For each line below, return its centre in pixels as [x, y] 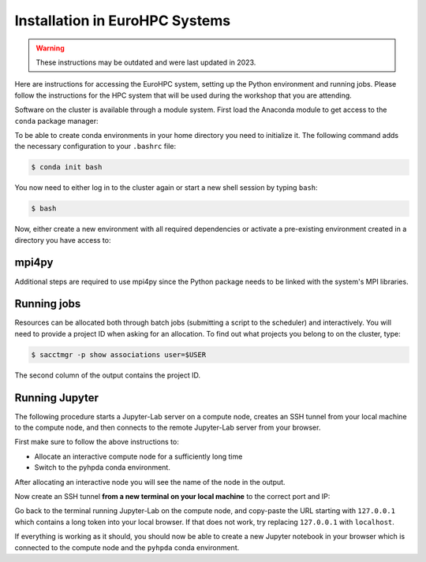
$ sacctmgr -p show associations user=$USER [119, 354]
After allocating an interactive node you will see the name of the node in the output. [150, 482]
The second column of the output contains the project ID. [108, 375]
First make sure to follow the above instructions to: [97, 442]
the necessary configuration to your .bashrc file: [95, 147]
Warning [50, 48]
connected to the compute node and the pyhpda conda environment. [127, 547]
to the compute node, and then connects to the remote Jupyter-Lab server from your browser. [168, 428]
